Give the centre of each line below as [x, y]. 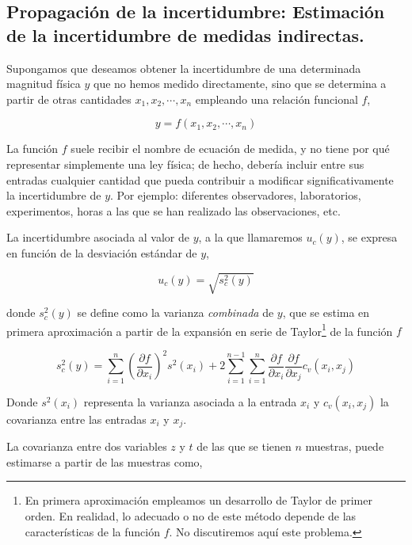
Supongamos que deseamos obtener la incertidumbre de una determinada [184, 68]
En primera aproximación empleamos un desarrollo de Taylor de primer [198, 500]
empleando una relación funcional [277, 99]
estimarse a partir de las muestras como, [105, 461]
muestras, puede [345, 446]
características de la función [92, 531]
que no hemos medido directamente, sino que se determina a [240, 84]
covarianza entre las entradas [76, 419]
